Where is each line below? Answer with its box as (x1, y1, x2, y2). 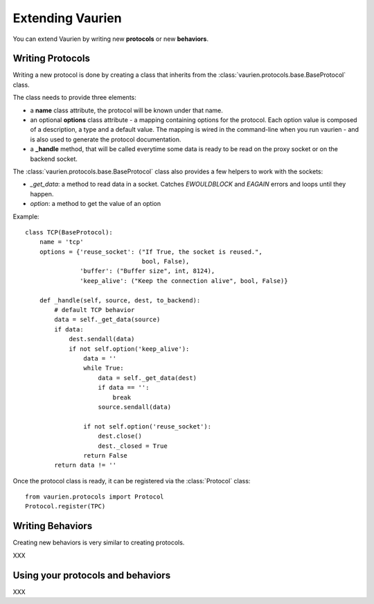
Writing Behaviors (12, 520, 93, 532)
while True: (83, 364, 124, 372)
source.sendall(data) (98, 403, 172, 411)
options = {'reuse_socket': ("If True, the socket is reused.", (39, 248, 262, 256)
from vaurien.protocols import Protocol (25, 493, 164, 501)
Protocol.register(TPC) (25, 503, 106, 510)
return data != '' (54, 461, 117, 469)
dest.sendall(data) (69, 335, 135, 343)
